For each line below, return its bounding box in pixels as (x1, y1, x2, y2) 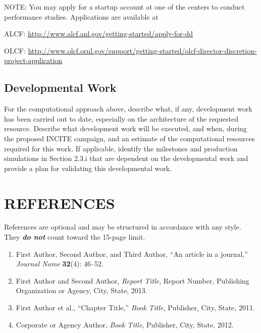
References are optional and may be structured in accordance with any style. (4, 221, 241, 232)
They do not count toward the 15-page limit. (4, 232, 145, 242)
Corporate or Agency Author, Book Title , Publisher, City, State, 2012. (16, 319, 234, 329)
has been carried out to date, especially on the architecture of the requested (4, 113, 238, 124)
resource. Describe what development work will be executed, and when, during (4, 123, 247, 134)
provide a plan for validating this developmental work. (4, 162, 172, 173)
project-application (4, 55, 63, 66)
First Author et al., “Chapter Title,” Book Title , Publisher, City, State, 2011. (16, 302, 255, 313)
